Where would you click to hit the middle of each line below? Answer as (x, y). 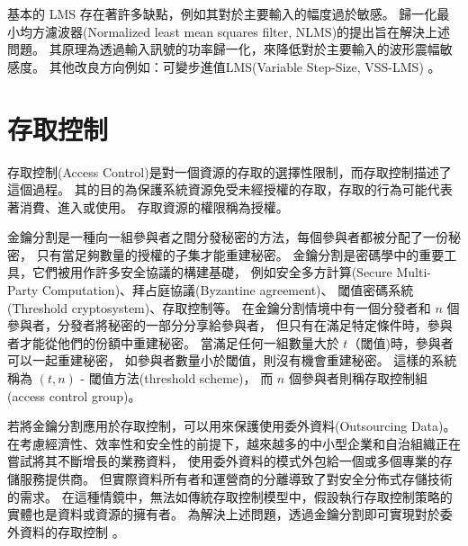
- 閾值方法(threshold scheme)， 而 (177, 378)
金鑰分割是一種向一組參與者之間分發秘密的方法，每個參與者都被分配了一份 (228, 237)
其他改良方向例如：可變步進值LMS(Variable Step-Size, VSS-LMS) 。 (245, 66)
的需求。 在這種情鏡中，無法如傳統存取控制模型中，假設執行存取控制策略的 (230, 496)
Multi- (414, 272)
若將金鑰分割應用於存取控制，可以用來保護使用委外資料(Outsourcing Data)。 (232, 426)
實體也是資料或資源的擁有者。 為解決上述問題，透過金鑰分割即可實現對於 (224, 514)
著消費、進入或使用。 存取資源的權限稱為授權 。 (148, 206)
